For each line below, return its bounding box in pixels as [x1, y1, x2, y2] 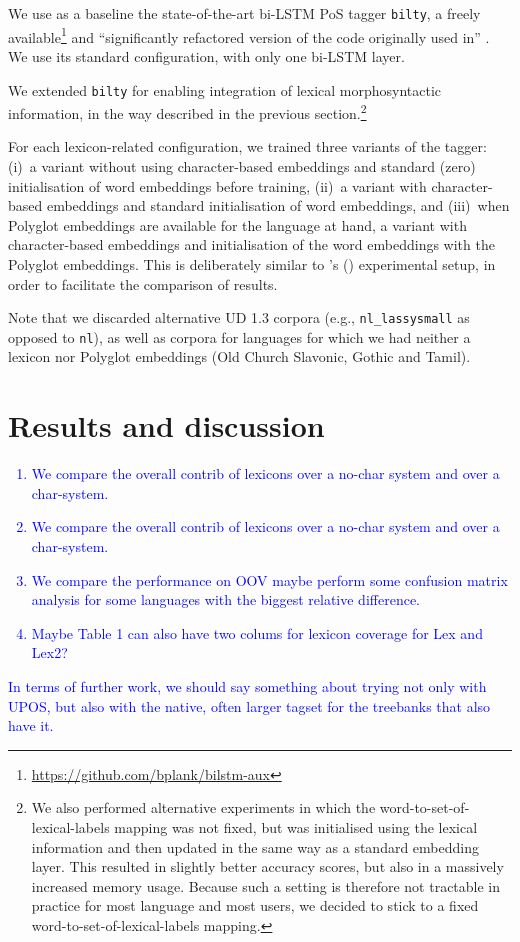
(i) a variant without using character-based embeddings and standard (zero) [8, 156, 476, 176]
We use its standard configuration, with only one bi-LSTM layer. [8, 45, 405, 66]
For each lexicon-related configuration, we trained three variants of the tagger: [8, 136, 487, 157]
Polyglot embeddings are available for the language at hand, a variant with [8, 214, 467, 235]
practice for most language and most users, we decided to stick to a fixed [31, 895, 479, 916]
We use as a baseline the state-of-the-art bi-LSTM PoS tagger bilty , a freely [8, 3, 481, 23]
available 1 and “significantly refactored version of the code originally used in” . [8, 23, 490, 47]
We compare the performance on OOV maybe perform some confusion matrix [31, 569, 508, 590]
